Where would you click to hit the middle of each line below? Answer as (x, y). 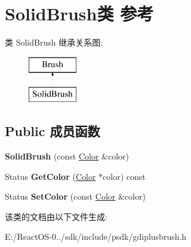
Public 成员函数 (53, 131)
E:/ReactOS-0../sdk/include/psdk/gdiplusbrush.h (96, 237)
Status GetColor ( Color (50, 176)
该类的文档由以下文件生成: (56, 216)
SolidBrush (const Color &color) (67, 156)
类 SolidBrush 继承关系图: (54, 42)
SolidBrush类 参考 (79, 13)
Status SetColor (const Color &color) (75, 196)
